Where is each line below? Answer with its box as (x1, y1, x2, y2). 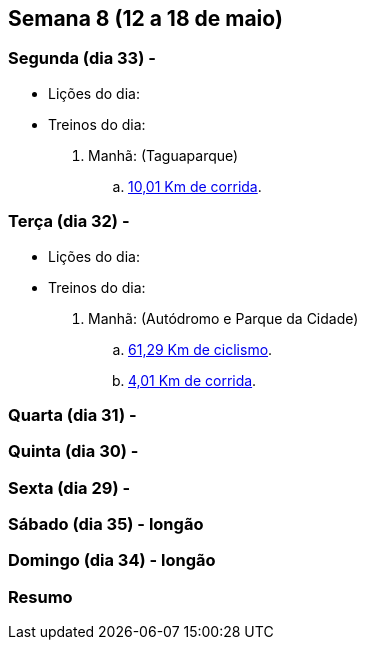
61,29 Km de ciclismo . (128, 340, 273, 358)
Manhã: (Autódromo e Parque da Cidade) (88, 309, 359, 327)
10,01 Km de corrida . (128, 177, 262, 195)
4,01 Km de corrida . (128, 371, 257, 389)
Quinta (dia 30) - (8, 441, 139, 462)
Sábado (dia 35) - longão (8, 514, 204, 535)
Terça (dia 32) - (8, 211, 130, 232)
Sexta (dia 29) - (8, 477, 131, 498)
